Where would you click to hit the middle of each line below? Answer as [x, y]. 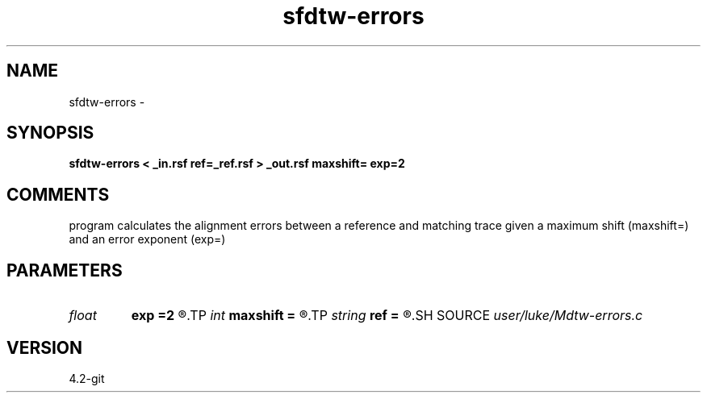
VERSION [45, 347]
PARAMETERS [65, 270]
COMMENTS [58, 194]
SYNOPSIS [50, 133]
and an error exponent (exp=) [147, 239]
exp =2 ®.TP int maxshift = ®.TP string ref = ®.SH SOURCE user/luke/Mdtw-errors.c [387, 316]
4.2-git [87, 378]
